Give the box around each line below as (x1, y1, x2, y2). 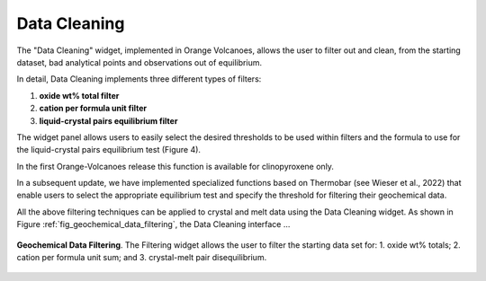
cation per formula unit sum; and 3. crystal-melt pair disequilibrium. (16, 252, 267, 263)
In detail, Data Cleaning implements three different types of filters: (16, 74, 262, 84)
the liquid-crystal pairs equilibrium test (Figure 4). (16, 145, 202, 155)
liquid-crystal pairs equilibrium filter (39, 115, 178, 126)
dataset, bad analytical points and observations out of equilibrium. (16, 57, 263, 67)
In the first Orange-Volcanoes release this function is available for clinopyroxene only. (16, 161, 335, 171)
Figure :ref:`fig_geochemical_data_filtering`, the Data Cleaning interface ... (16, 219, 291, 230)
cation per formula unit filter (39, 103, 148, 114)
